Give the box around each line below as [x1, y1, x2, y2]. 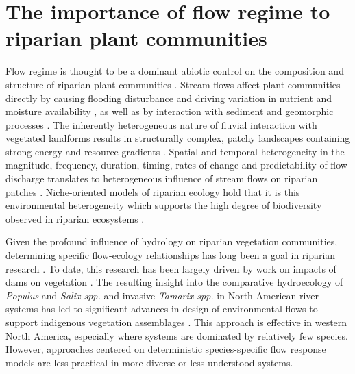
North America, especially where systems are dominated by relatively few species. [5, 328, 348, 342]
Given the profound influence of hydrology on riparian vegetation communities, [5, 234, 338, 249]
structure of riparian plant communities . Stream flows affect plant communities [5, 77, 341, 91]
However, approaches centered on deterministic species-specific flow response [5, 342, 326, 356]
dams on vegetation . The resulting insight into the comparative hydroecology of [5, 275, 343, 289]
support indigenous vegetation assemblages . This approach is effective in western [5, 315, 347, 329]
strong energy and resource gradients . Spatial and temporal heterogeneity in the [5, 144, 345, 158]
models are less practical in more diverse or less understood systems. [5, 355, 293, 369]
